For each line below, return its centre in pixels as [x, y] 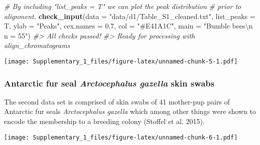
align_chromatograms [37, 45]
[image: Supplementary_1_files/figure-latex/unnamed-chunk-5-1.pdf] [121, 61]
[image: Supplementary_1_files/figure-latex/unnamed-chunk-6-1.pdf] [121, 137]
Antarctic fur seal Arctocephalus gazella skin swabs [109, 83]
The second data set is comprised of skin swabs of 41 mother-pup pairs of [117, 101]
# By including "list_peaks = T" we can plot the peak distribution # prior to [123, 6]
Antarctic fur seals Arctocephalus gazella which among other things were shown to [130, 111]
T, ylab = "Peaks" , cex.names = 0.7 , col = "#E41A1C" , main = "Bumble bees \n [128, 26]
